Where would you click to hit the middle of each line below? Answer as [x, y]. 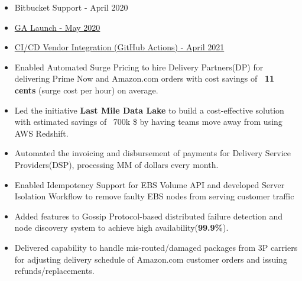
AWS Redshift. [41, 133]
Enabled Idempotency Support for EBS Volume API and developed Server [150, 184]
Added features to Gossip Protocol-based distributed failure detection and [148, 216]
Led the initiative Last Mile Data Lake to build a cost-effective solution [149, 110]
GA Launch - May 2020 [57, 27]
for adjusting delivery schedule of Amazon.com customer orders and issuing [151, 259]
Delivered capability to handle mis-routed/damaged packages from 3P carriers [156, 247]
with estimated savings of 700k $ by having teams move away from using [148, 122]
